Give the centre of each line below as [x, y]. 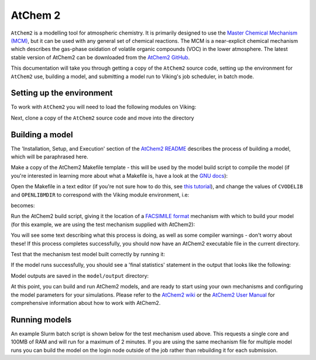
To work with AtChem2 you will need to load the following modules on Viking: [104, 107]
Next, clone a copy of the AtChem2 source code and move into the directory [102, 118]
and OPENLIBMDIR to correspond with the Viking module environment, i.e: [100, 195]
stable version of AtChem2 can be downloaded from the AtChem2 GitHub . [100, 57]
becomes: [23, 206]
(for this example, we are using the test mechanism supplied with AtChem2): [103, 224]
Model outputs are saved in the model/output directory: [80, 276]
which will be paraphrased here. [49, 157]
